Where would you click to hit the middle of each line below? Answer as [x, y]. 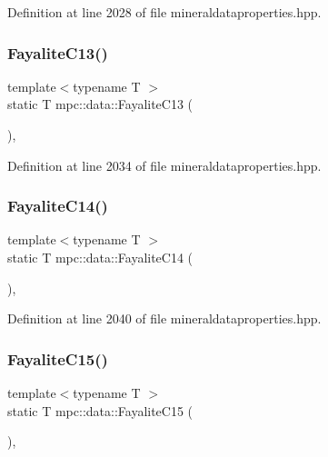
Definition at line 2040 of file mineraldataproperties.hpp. [164, 318]
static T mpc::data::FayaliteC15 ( [100, 410]
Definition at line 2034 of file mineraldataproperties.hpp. [164, 165]
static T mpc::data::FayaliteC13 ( [100, 104]
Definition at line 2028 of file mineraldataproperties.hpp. [164, 12]
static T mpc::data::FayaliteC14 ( [100, 257]
